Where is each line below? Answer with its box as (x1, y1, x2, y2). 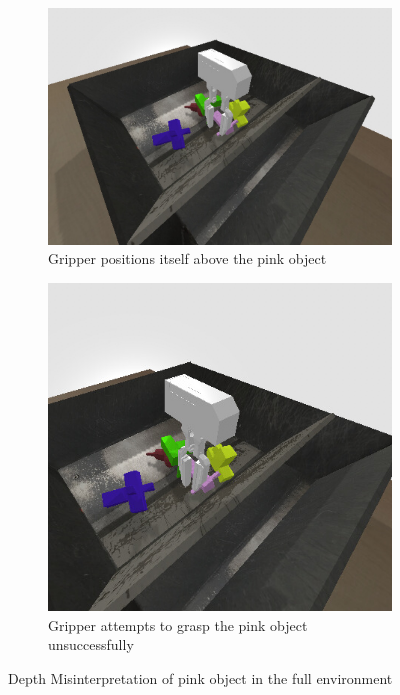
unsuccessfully (48, 634, 134, 655)
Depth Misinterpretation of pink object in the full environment (8, 667, 393, 688)
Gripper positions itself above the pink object (48, 248, 327, 269)
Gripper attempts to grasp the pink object (48, 614, 308, 635)
